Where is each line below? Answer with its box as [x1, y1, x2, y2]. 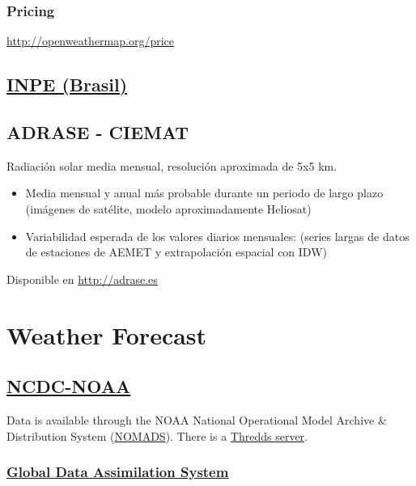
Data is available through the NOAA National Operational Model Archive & [6, 411, 387, 428]
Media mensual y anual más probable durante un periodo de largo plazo [25, 184, 384, 201]
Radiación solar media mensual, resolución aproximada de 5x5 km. [6, 157, 337, 174]
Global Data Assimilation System [6, 462, 229, 482]
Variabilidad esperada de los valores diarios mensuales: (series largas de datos [25, 227, 410, 244]
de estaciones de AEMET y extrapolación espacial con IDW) [25, 243, 328, 260]
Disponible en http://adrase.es [6, 270, 158, 287]
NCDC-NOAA [6, 374, 131, 399]
